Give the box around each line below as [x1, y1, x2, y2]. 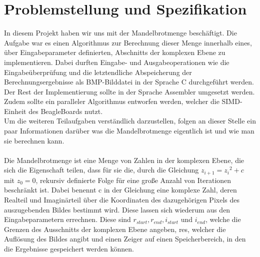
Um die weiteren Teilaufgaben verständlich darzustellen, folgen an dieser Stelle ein [4, 115, 256, 126]
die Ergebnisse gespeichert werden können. [4, 243, 134, 254]
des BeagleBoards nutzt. [28, 105, 103, 116]
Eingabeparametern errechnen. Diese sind [4, 214, 131, 224]
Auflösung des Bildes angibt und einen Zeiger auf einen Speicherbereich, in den [4, 233, 246, 244]
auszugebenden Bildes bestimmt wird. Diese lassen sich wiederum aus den [4, 204, 230, 214]
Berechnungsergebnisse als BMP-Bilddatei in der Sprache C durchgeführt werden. [4, 76, 254, 87]
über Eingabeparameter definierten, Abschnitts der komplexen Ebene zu [4, 47, 225, 57]
